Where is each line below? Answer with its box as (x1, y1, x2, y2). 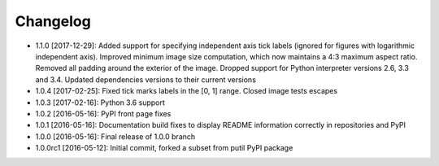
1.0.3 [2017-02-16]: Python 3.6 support (35, 98, 166, 107)
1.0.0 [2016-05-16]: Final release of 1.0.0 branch (35, 131, 196, 142)
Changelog (15, 12, 91, 30)
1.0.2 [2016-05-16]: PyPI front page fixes (35, 108, 172, 118)
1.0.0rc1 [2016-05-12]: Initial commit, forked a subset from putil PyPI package (35, 143, 293, 153)
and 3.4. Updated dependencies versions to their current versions (35, 74, 256, 85)
